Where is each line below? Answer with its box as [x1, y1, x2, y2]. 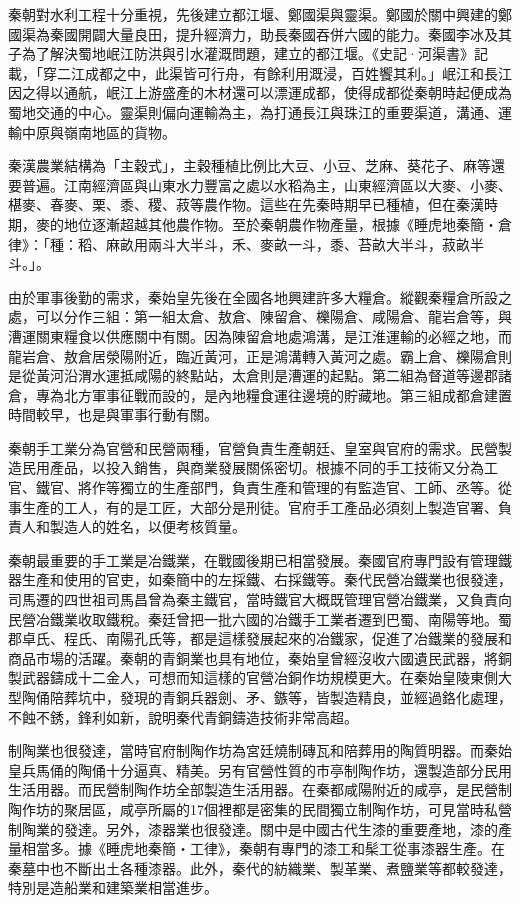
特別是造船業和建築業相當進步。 [8, 877, 211, 898]
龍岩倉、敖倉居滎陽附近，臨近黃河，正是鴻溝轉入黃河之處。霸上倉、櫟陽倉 [8, 345, 498, 366]
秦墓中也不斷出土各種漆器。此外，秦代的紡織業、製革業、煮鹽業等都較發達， [8, 857, 512, 878]
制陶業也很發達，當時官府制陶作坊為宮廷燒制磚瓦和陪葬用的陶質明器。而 [8, 740, 484, 761]
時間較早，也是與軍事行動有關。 [8, 404, 218, 425]
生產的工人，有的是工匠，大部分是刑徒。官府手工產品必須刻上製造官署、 [21, 496, 498, 517]
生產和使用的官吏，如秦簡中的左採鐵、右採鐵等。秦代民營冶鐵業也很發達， [21, 569, 512, 590]
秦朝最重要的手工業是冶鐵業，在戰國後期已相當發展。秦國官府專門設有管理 [8, 549, 498, 570]
